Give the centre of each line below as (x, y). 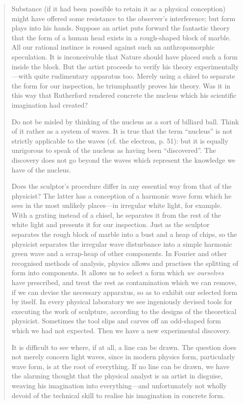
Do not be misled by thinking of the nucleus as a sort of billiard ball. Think (125, 121)
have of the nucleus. (41, 169)
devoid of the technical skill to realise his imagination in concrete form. (118, 395)
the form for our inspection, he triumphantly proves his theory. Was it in (121, 85)
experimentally (217, 66)
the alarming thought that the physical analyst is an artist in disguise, (117, 376)
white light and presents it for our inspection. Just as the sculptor (110, 224)
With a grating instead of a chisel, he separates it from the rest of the (116, 215)
